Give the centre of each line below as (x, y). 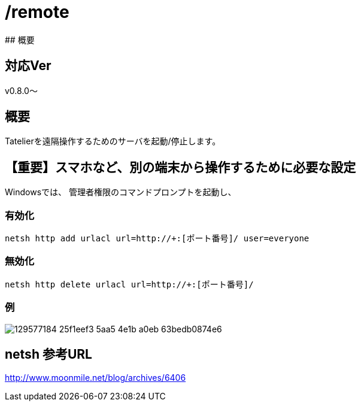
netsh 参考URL (48, 354)
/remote (37, 12)
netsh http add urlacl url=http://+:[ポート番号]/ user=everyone (157, 239)
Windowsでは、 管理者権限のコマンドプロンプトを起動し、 (121, 192)
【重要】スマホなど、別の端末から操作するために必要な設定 (181, 167)
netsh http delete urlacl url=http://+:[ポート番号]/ (129, 284)
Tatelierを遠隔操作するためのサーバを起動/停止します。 (113, 141)
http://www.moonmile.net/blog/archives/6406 (95, 378)
